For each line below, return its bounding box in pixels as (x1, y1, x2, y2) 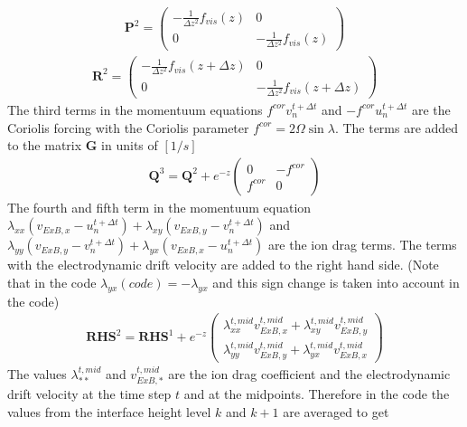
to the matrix (7, 136, 82, 155)
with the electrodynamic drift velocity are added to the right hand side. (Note (7, 255, 439, 274)
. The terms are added (334, 118, 459, 137)
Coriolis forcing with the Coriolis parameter (7, 118, 249, 137)
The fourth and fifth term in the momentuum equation (7, 197, 312, 216)
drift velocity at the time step (7, 384, 172, 403)
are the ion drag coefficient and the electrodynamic (168, 364, 451, 383)
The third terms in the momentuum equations (7, 100, 263, 119)
